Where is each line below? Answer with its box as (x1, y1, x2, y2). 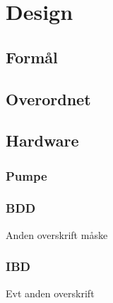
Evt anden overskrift (6, 285, 95, 300)
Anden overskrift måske (6, 227, 108, 242)
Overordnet (6, 87, 91, 110)
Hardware (6, 129, 79, 151)
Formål (6, 46, 58, 68)
